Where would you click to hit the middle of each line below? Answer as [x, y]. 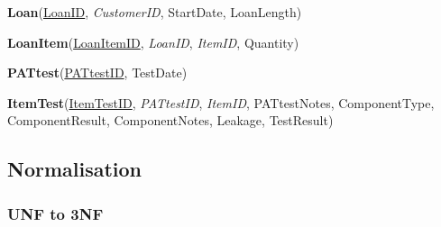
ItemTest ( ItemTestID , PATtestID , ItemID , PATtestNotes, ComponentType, [221, 102]
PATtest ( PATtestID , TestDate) [97, 73]
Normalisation [75, 169]
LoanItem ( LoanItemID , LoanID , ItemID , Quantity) [153, 42]
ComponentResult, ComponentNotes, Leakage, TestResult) [170, 120]
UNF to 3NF [55, 213]
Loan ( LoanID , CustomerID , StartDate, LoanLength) [155, 12]
